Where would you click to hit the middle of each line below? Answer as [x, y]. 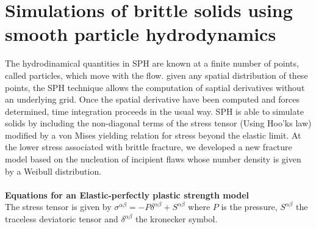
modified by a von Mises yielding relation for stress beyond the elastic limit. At [153, 135]
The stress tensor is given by [58, 207]
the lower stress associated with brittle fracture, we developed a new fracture [149, 147]
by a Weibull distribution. [53, 171]
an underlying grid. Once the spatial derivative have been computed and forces [152, 99]
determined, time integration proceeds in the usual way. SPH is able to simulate [154, 111]
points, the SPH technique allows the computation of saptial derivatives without [155, 87]
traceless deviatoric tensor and [62, 219]
